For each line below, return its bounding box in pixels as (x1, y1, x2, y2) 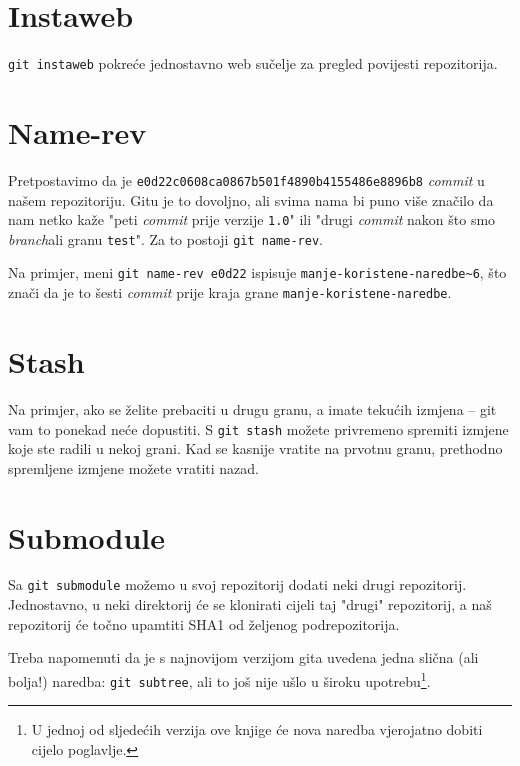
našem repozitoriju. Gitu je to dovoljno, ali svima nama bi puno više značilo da (8, 189, 494, 210)
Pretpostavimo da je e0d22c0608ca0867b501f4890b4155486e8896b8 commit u (8, 169, 485, 190)
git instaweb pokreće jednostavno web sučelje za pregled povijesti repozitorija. (8, 53, 498, 74)
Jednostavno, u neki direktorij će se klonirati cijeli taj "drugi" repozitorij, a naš (8, 594, 492, 615)
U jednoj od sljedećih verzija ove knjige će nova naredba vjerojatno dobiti (31, 719, 483, 740)
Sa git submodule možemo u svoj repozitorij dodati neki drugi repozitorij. (8, 574, 467, 595)
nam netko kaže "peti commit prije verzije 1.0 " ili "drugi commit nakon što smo (8, 209, 496, 230)
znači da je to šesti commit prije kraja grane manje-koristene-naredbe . (8, 282, 452, 303)
